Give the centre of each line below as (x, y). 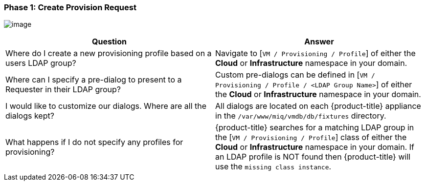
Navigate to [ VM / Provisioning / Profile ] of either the (315, 53)
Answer (319, 42)
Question (109, 42)
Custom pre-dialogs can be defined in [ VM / (295, 75)
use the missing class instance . (273, 167)
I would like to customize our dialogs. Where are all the (106, 106)
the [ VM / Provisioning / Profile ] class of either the (311, 137)
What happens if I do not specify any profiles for (94, 142)
